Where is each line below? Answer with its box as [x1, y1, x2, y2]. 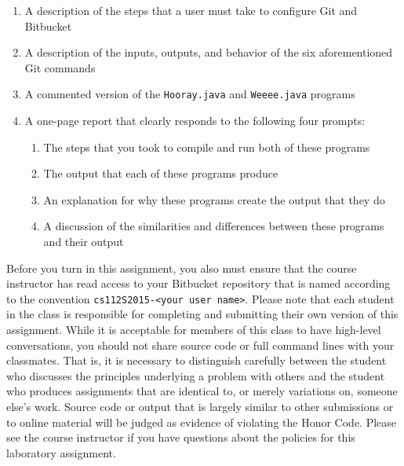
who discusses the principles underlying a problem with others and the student [6, 367, 385, 383]
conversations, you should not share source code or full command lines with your [6, 336, 395, 353]
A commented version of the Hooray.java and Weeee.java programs [24, 86, 355, 102]
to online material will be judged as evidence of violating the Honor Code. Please [6, 413, 397, 430]
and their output [43, 233, 124, 249]
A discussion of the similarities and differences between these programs [43, 218, 384, 234]
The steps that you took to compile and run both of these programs [43, 138, 370, 155]
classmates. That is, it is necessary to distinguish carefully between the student [6, 352, 387, 369]
